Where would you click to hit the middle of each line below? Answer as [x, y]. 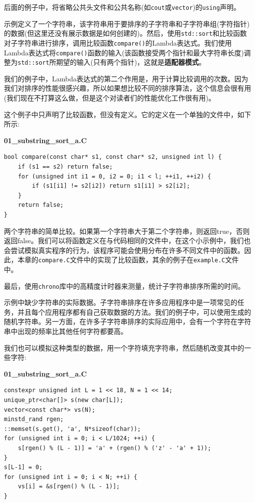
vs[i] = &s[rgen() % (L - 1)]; [69, 487]
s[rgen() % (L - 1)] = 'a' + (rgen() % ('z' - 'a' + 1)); [115, 448]
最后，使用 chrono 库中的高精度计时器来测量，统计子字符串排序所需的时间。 [124, 286]
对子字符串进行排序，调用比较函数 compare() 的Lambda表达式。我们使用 [118, 42]
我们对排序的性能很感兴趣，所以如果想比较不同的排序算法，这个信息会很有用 [127, 88]
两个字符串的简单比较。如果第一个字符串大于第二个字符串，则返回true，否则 [127, 231]
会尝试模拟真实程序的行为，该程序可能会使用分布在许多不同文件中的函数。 [124, 250]
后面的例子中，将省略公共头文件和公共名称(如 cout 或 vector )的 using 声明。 [122, 7]
